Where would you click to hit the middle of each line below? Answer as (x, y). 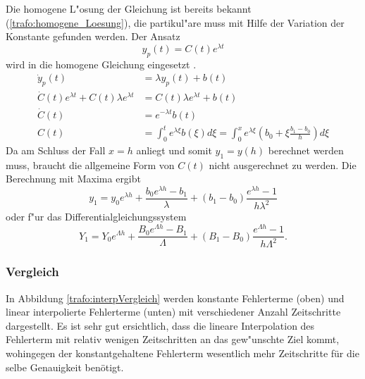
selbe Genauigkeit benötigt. (65, 367)
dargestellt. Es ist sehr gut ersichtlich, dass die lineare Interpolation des (160, 325)
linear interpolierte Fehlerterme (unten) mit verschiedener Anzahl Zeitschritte (173, 312)
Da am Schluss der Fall (56, 150)
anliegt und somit (174, 150)
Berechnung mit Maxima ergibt (73, 179)
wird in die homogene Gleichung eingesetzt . (101, 64)
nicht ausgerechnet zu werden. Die (283, 164)
